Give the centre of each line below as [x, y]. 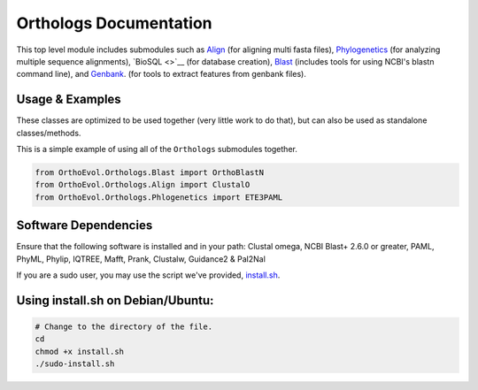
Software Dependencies [85, 226]
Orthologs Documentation [114, 23]
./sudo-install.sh [75, 364]
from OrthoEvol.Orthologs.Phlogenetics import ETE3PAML [159, 197]
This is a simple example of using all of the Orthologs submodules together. [157, 149]
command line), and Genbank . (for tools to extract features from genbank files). [162, 74]
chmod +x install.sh [79, 351]
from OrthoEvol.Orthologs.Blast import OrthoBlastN [150, 172]
